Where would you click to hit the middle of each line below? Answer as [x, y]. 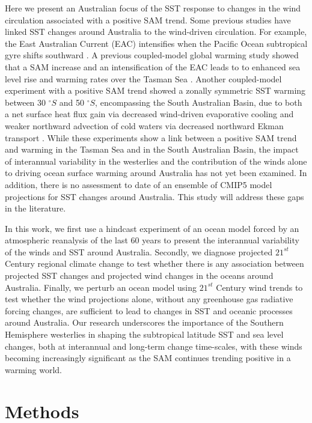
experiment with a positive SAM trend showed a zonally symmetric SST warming [155, 90]
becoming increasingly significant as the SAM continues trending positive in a [148, 358]
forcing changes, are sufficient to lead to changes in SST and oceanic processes [149, 310]
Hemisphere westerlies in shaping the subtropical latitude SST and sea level [144, 334]
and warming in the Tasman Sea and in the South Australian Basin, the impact [152, 149]
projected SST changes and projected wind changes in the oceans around [139, 275]
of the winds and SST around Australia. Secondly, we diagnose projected [139, 251]
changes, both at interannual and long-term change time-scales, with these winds [154, 346]
